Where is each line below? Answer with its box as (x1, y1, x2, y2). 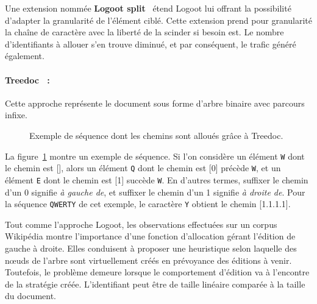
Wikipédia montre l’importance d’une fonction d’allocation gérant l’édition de (5, 230, 296, 242)
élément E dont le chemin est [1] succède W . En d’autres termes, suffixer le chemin (5, 173, 308, 186)
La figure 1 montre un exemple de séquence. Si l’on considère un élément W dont (5, 149, 305, 162)
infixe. (5, 108, 27, 121)
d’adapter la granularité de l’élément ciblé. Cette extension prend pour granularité (5, 13, 312, 26)
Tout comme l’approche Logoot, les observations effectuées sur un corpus (5, 217, 277, 230)
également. (5, 49, 45, 62)
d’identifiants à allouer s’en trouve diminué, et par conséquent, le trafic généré (5, 37, 296, 50)
